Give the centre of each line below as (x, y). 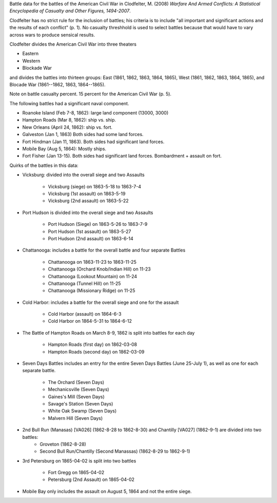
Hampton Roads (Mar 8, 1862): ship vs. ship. (69, 120)
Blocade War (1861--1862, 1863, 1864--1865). (57, 84)
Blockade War (37, 68)
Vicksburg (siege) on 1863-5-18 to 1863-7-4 (94, 186)
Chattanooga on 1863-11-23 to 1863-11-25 (92, 262)
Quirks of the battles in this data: (44, 165)
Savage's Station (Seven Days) (81, 403)
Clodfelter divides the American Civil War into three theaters (73, 44)
